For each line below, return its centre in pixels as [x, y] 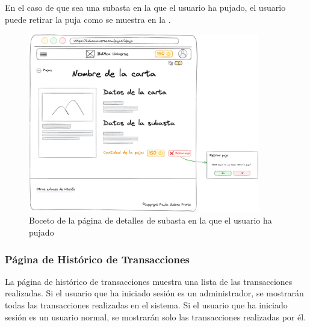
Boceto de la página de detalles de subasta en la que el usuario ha [150, 220]
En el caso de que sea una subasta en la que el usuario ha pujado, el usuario [145, 7]
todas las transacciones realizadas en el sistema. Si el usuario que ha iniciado [146, 305]
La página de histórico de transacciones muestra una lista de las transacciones [149, 281]
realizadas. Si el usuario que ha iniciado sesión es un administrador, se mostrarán [154, 293]
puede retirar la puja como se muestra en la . [88, 19]
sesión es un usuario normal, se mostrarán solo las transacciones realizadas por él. [156, 316]
